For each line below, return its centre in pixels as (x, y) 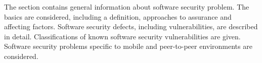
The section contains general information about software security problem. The (127, 7)
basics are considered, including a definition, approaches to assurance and (118, 16)
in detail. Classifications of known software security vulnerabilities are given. (122, 36)
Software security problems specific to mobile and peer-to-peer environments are (128, 46)
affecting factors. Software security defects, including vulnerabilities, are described (131, 26)
